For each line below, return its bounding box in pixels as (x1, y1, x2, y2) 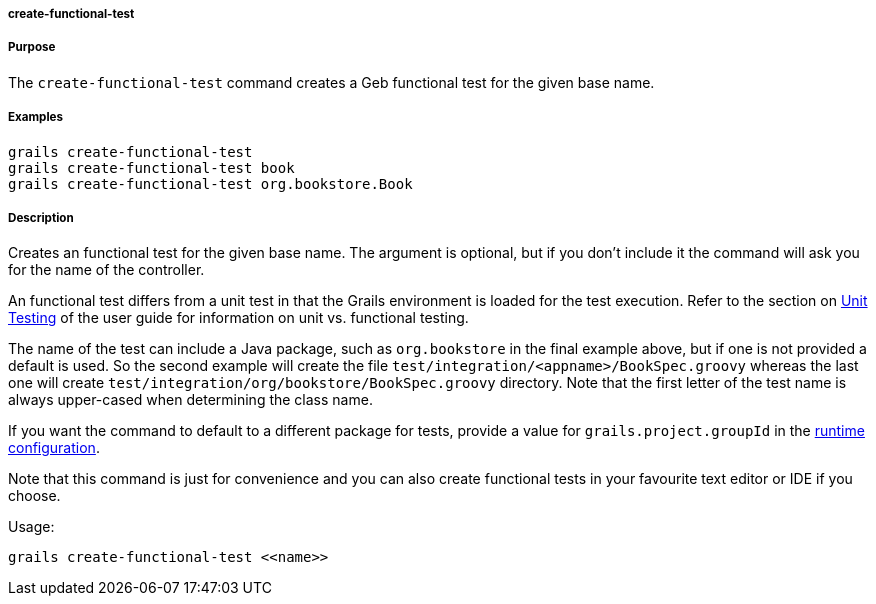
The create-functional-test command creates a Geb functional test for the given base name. (8, 73, 655, 91)
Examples (8, 110, 63, 125)
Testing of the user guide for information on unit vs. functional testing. (8, 309, 469, 327)
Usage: (8, 518, 55, 536)
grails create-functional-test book (8, 159, 295, 176)
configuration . (8, 439, 100, 457)
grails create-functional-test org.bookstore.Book (8, 175, 413, 192)
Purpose (8, 40, 56, 55)
